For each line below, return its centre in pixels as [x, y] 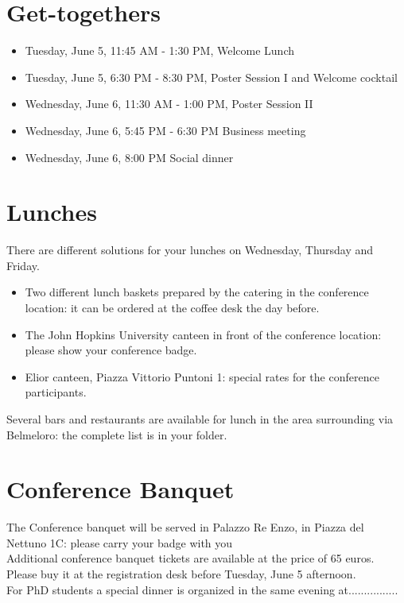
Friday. [23, 265]
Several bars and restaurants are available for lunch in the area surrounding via [200, 418]
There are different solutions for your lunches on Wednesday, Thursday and [190, 250]
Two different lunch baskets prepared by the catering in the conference [197, 292]
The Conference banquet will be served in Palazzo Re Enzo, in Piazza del [185, 527]
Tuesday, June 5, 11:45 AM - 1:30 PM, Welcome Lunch [160, 50]
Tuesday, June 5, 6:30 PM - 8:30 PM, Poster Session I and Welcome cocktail [211, 77]
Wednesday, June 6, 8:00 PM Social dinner [129, 157]
